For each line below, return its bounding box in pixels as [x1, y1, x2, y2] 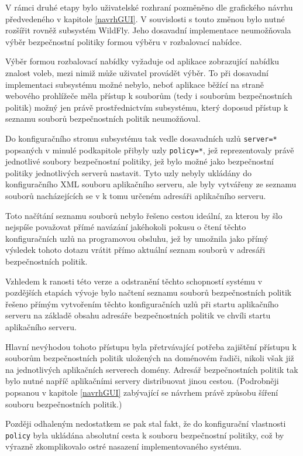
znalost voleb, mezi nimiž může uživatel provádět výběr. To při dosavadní [5, 66, 268, 78]
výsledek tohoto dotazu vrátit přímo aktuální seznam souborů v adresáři [5, 244, 266, 256]
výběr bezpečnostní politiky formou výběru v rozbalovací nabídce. [5, 35, 242, 47]
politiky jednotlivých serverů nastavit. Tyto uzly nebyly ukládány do [5, 166, 252, 179]
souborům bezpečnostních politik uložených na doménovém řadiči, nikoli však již [5, 352, 294, 364]
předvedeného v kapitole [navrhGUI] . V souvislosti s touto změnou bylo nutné [5, 12, 285, 25]
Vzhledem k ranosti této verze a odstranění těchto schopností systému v [5, 275, 263, 287]
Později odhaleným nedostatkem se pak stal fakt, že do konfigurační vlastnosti [5, 417, 286, 430]
